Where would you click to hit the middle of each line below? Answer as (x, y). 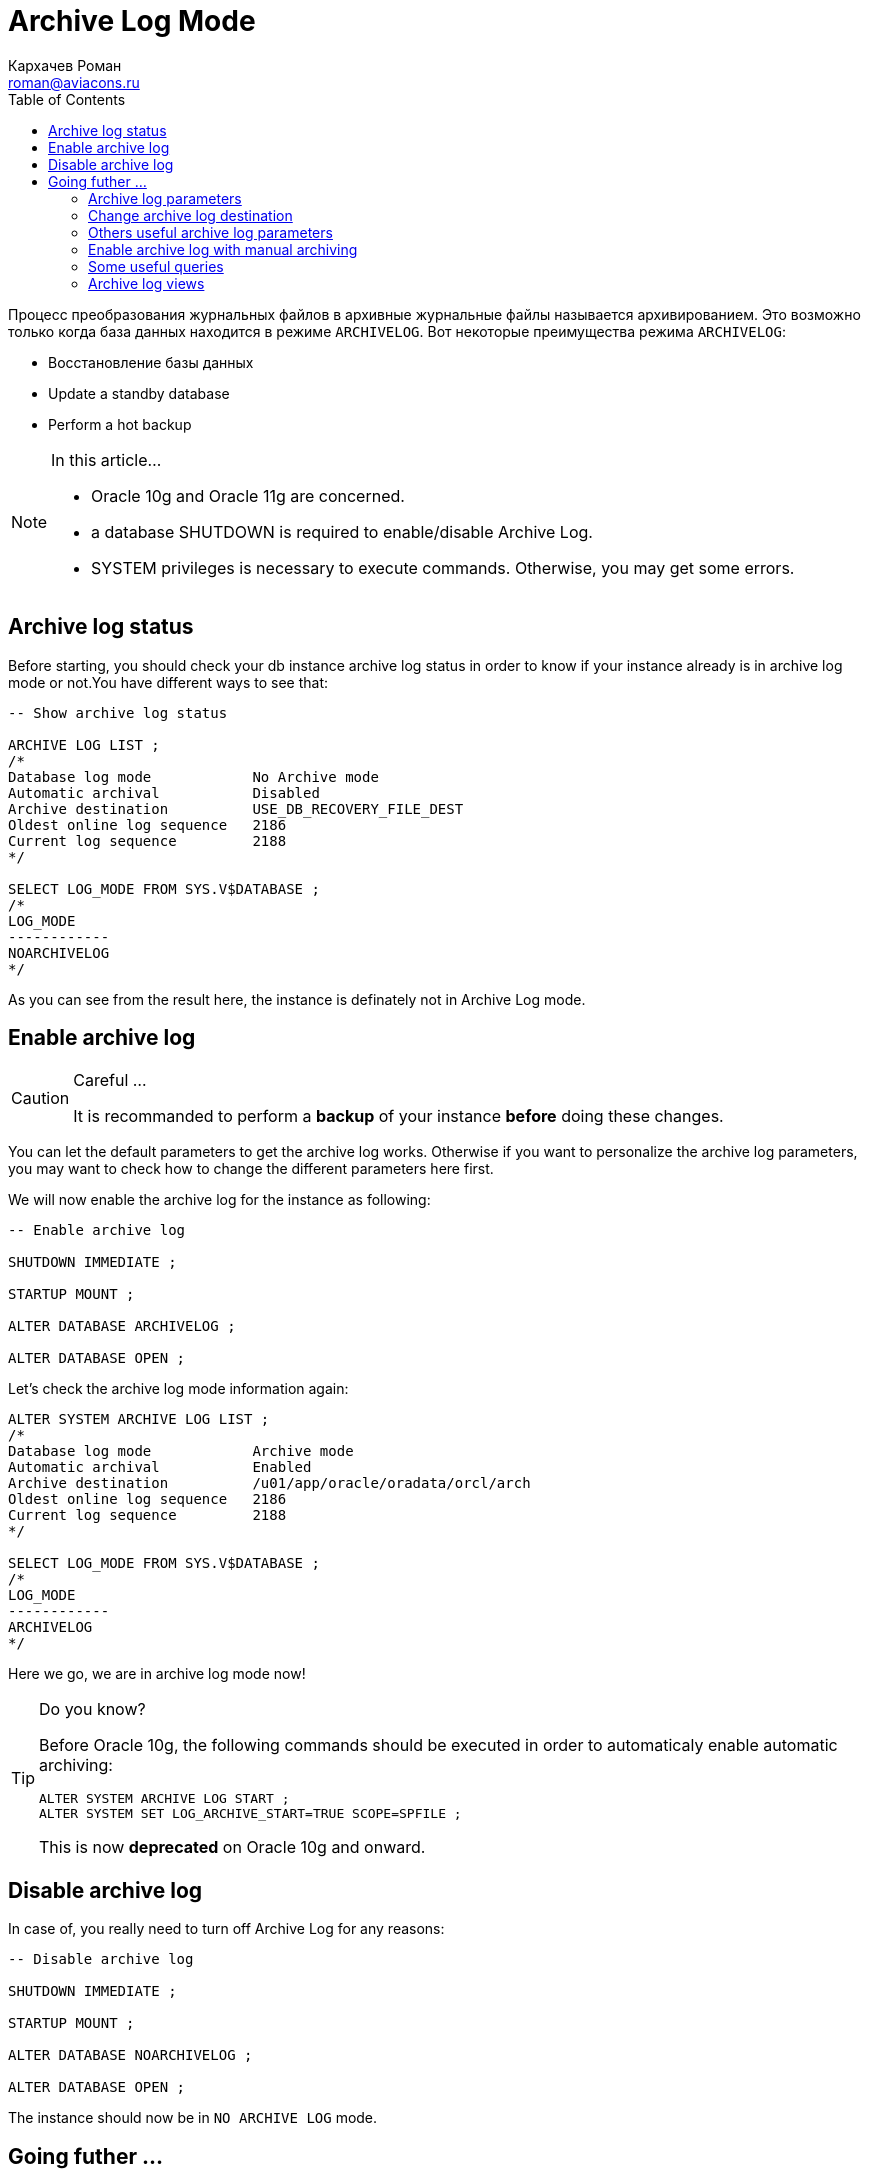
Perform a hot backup (120, 424)
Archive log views (146, 283)
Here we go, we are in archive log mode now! (157, 1674)
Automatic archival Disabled (164, 792)
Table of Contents (67, 99)
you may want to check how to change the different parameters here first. (251, 1169)
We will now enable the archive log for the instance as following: (219, 1200)
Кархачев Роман (65, 65)
